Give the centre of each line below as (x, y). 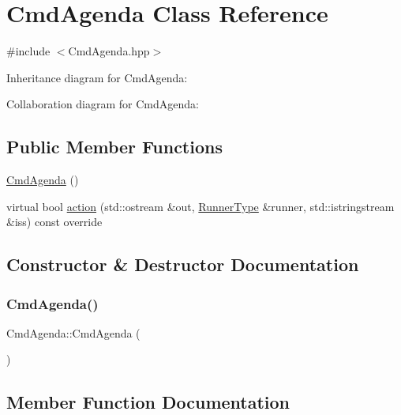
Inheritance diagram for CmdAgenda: (97, 77)
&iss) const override (54, 222)
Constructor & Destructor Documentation (183, 264)
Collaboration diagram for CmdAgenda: (103, 104)
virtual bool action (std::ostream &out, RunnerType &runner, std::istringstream (200, 206)
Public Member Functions (114, 147)
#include (28, 51)
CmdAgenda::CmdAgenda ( (73, 332)
